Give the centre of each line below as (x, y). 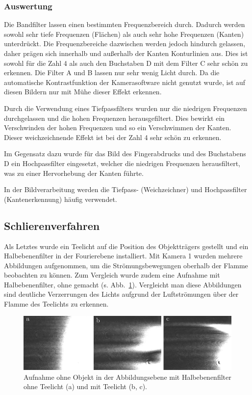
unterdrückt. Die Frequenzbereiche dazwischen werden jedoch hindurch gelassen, (125, 43)
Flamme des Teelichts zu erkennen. (56, 304)
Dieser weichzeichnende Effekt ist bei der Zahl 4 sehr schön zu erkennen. (113, 137)
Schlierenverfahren (52, 225)
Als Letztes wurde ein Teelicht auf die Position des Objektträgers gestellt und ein (126, 246)
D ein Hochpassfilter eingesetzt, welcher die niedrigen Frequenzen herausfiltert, (122, 163)
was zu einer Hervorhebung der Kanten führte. (74, 173)
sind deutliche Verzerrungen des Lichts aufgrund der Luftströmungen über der (121, 294)
